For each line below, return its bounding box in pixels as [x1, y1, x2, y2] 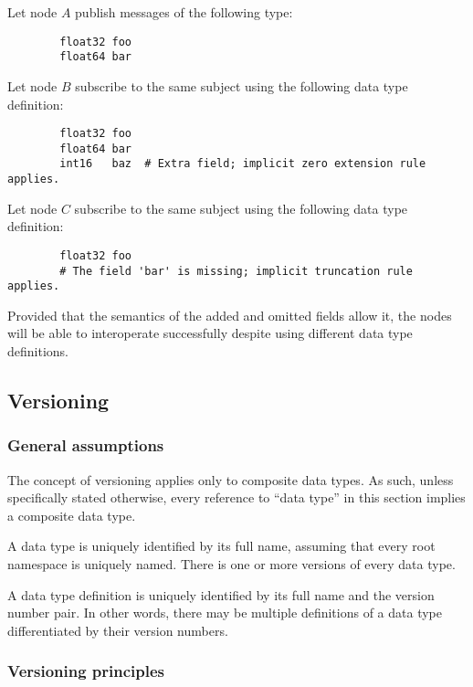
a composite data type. [7, 505, 136, 524]
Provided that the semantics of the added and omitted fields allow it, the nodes [7, 305, 452, 324]
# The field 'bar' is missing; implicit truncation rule [59, 264, 413, 278]
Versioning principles [7, 660, 165, 682]
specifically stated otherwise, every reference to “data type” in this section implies [7, 488, 466, 507]
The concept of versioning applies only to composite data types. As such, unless [7, 470, 454, 489]
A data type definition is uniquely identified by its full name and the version [7, 585, 435, 604]
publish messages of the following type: [75, 3, 293, 21]
